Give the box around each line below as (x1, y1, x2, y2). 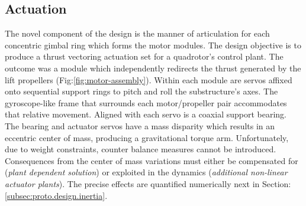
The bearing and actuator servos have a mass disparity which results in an (5, 119, 275, 132)
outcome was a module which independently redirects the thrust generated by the (5, 61, 301, 74)
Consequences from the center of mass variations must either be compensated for (5, 154, 298, 166)
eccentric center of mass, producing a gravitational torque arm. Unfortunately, (5, 131, 289, 143)
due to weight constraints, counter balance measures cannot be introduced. (5, 143, 276, 155)
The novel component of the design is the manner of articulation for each (5, 27, 270, 40)
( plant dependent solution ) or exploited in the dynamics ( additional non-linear (5, 166, 288, 178)
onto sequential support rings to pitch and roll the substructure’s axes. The (5, 85, 278, 97)
